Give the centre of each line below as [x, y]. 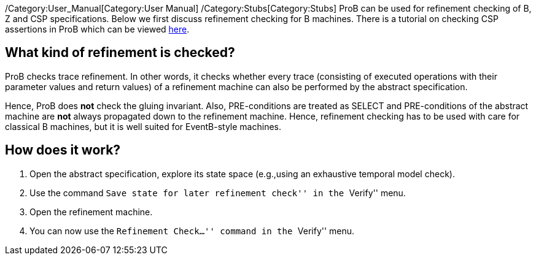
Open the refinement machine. [91, 212]
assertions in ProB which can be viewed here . [97, 29]
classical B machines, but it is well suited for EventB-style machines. [143, 126]
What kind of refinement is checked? [120, 53]
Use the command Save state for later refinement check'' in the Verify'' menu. [218, 193]
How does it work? [63, 150]
